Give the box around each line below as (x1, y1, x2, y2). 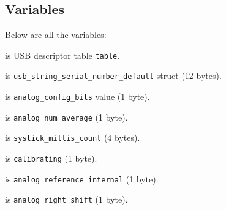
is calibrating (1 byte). (5, 152, 97, 165)
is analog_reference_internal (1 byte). (5, 172, 159, 185)
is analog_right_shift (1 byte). (5, 193, 128, 206)
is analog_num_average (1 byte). (5, 110, 128, 123)
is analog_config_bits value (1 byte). (5, 90, 150, 103)
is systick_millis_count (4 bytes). (5, 131, 140, 144)
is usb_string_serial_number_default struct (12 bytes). (5, 69, 222, 82)
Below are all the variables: (5, 28, 107, 41)
